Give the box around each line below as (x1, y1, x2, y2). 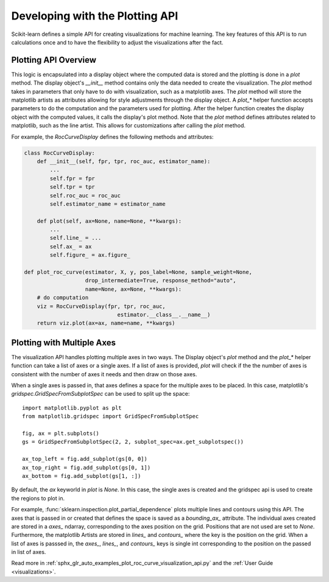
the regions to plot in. (11, 494, 65, 502)
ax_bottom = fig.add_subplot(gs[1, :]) (22, 472, 141, 479)
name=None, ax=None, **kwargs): (85, 286, 182, 292)
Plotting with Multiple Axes (11, 337, 116, 348)
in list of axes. (11, 549, 46, 556)
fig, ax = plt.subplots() (22, 430, 100, 436)
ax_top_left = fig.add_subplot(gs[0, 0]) (22, 455, 147, 463)
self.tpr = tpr (49, 183, 96, 191)
